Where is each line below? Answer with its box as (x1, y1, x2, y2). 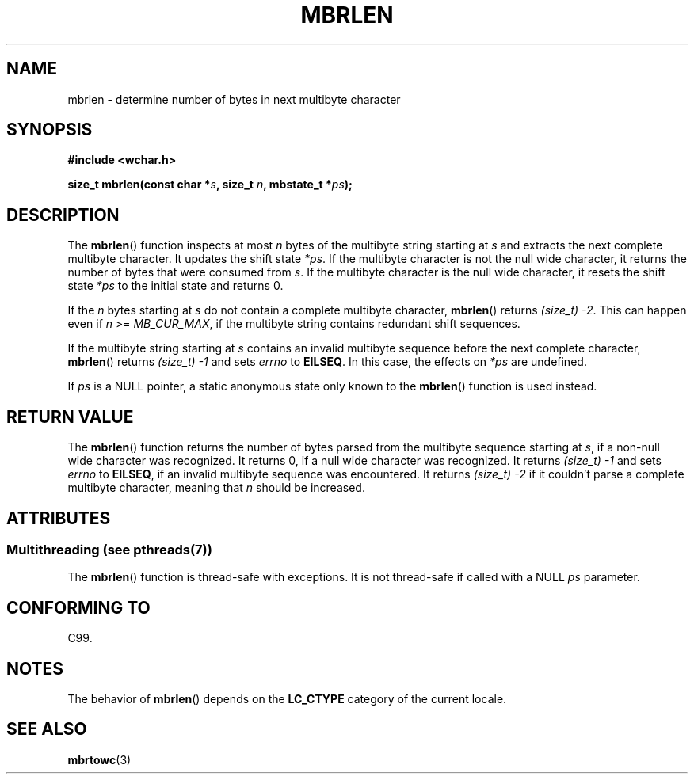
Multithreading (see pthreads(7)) (6, 541, 212, 557)
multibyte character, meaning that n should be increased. (67, 481, 365, 495)
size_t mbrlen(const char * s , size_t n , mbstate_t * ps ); (67, 177, 353, 192)
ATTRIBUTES (6, 508, 111, 528)
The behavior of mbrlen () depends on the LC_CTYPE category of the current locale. (67, 692, 507, 706)
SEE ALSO (6, 719, 87, 740)
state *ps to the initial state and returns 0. (67, 279, 284, 293)
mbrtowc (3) (67, 752, 132, 767)
